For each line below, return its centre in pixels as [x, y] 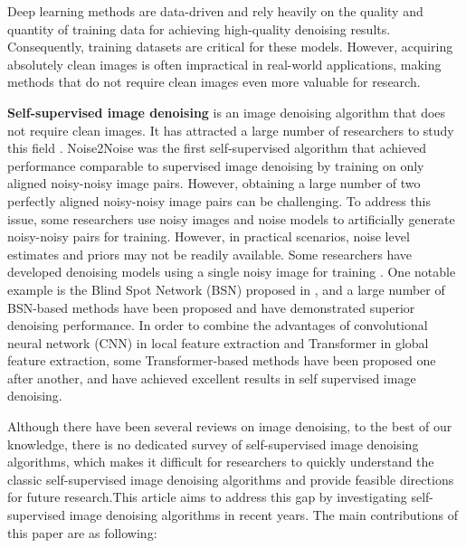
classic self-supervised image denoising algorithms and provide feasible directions [231, 479]
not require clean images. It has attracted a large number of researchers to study [231, 130]
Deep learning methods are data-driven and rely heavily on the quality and [215, 11]
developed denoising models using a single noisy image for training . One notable [232, 272]
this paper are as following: [82, 532]
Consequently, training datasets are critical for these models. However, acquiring [230, 47]
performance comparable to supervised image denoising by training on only [216, 165]
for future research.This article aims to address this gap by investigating [207, 497]
